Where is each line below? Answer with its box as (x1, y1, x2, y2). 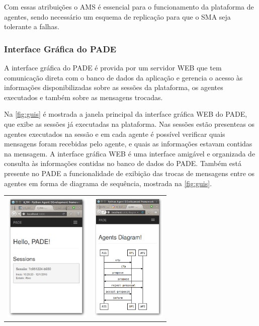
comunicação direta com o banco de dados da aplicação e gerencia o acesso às (4, 72, 243, 83)
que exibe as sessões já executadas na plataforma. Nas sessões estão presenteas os (4, 118, 255, 129)
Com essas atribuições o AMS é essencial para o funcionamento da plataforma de (4, 2, 254, 12)
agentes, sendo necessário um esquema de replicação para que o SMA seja (4, 11, 231, 22)
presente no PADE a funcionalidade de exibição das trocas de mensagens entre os (4, 168, 255, 178)
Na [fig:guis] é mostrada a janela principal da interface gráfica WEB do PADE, (4, 109, 247, 119)
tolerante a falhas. (4, 21, 59, 32)
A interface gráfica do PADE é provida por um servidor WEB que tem (4, 62, 222, 72)
